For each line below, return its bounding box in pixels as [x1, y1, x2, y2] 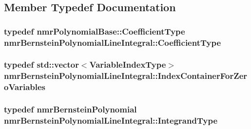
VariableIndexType [89, 58, 166, 71]
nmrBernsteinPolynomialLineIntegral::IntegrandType [4, 114, 218, 127]
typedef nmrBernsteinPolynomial [4, 103, 137, 115]
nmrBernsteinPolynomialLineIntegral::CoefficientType [4, 36, 221, 48]
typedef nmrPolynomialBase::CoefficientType [4, 25, 185, 37]
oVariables [4, 81, 46, 93]
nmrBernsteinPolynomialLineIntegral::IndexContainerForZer [4, 70, 248, 82]
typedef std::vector [4, 58, 79, 71]
